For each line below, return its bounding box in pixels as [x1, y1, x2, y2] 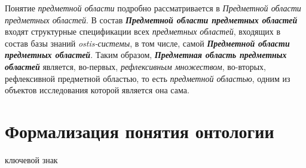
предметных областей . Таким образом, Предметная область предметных [5, 48, 287, 61]
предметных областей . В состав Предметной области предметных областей [5, 13, 298, 26]
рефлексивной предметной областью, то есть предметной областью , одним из [5, 72, 290, 84]
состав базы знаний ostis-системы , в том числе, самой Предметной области [5, 36, 290, 49]
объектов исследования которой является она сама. [5, 84, 189, 96]
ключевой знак [5, 153, 58, 166]
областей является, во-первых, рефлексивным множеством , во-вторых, [5, 60, 266, 72]
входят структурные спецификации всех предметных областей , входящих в [5, 25, 281, 38]
